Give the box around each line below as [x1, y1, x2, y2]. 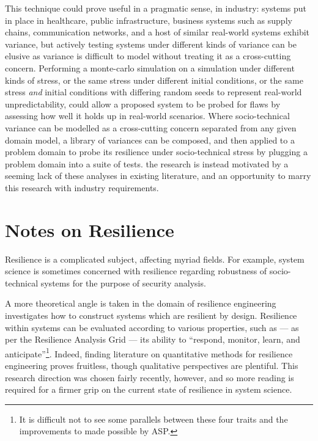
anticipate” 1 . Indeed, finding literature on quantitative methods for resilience [5, 345, 293, 360]
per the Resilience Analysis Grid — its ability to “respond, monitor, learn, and [5, 333, 300, 346]
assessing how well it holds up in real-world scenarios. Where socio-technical [5, 109, 290, 122]
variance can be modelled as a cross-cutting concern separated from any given [5, 121, 297, 134]
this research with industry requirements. [5, 181, 159, 194]
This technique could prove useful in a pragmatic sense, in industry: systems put [5, 2, 307, 14]
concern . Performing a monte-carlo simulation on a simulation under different [5, 61, 295, 74]
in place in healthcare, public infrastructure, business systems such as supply [5, 13, 292, 26]
